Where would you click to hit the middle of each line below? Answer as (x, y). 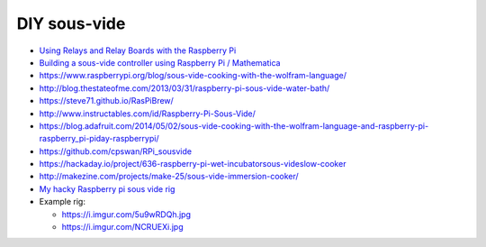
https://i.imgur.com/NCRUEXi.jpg (122, 227)
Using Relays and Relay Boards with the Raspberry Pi (138, 50)
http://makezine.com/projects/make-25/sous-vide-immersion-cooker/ (169, 177)
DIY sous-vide (71, 23)
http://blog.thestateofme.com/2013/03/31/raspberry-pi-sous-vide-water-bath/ (184, 88)
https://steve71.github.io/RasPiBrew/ (107, 101)
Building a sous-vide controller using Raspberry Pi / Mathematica (160, 62)
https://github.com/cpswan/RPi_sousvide (116, 151)
